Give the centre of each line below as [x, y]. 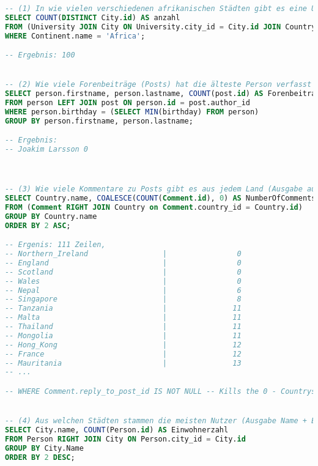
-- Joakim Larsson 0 [47, 150]
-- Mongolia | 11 [123, 335]
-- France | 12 [123, 354]
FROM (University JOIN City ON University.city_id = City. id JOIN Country [161, 27]
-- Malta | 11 [123, 318]
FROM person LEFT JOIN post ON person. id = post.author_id [128, 103]
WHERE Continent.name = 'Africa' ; [75, 36]
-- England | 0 [123, 263]
